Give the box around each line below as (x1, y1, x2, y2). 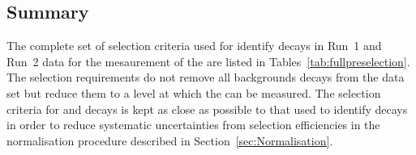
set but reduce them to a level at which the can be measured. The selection (6, 84, 381, 101)
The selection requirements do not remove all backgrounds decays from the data (6, 69, 405, 86)
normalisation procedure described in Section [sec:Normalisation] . (6, 132, 333, 149)
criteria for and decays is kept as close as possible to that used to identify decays (6, 100, 408, 117)
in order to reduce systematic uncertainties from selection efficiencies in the (6, 116, 380, 133)
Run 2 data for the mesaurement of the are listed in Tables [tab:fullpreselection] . (6, 52, 410, 69)
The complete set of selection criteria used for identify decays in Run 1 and (6, 37, 382, 54)
